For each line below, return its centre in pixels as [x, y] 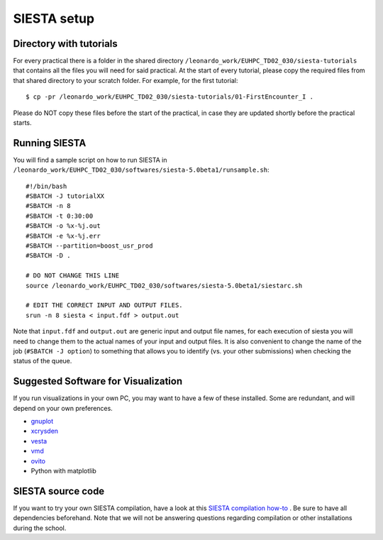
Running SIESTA [50, 143]
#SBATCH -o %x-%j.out [63, 226]
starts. [22, 123]
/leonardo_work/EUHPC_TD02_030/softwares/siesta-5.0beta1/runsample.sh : [141, 170]
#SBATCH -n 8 [48, 206]
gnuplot [42, 421]
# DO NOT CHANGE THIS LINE [73, 276]
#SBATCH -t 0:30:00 [60, 216]
